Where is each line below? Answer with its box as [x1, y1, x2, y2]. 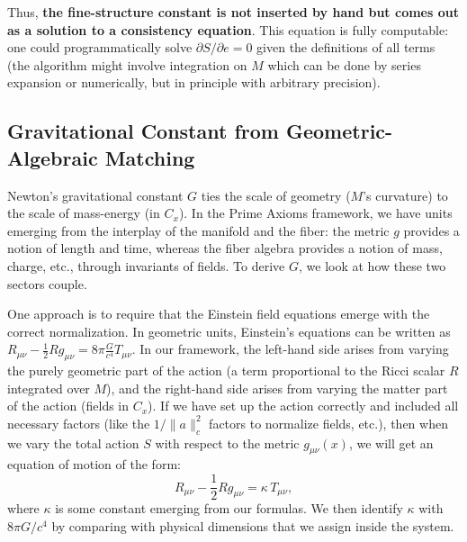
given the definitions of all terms [256, 38, 436, 57]
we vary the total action [7, 433, 139, 452]
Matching [104, 143, 195, 171]
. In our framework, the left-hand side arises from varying [131, 339, 449, 358]
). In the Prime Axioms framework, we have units [178, 203, 453, 222]
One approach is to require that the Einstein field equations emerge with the [7, 304, 430, 323]
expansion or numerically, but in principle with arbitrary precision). [7, 73, 381, 92]
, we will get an [348, 433, 434, 452]
